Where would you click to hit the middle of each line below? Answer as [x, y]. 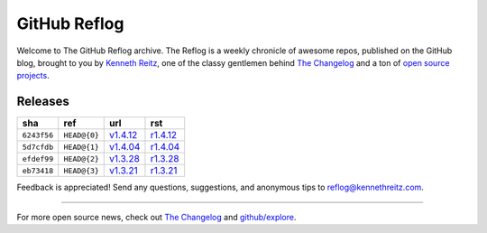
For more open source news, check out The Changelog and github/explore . [156, 217]
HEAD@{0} [81, 135]
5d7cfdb [38, 147]
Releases [43, 102]
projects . [33, 76]
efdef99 [38, 158]
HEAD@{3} [81, 170]
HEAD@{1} [81, 147]
